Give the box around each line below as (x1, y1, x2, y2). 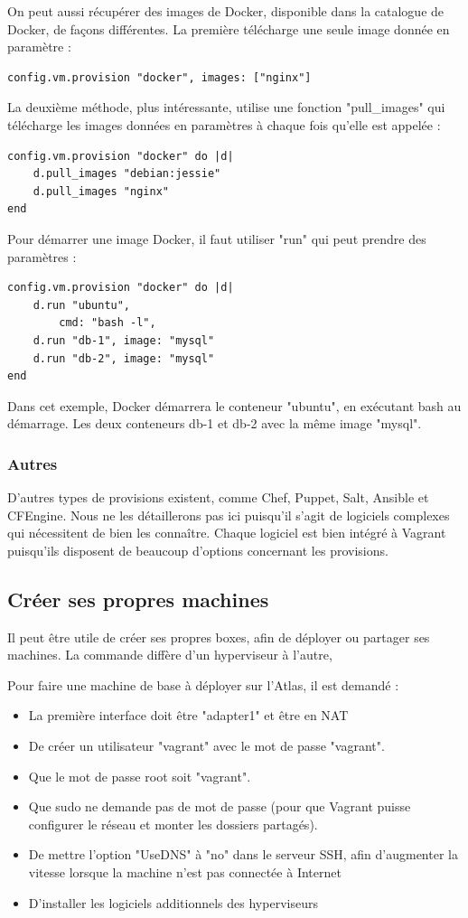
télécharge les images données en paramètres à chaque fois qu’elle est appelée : (7, 115, 441, 134)
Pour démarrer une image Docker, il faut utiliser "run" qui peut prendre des (7, 229, 426, 248)
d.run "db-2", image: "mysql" (33, 351, 215, 365)
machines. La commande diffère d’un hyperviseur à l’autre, (7, 645, 332, 664)
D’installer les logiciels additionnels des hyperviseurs (28, 893, 318, 912)
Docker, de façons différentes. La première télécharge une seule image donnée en (7, 19, 450, 38)
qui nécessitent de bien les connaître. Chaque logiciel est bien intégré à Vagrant (7, 523, 446, 542)
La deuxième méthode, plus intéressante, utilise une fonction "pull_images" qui (7, 98, 445, 117)
